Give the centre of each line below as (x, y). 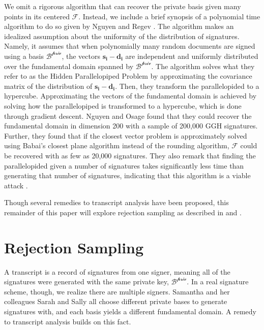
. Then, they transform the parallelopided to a (187, 86)
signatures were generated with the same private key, (86, 282)
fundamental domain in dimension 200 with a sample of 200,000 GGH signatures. (131, 126)
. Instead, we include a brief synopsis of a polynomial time (169, 16)
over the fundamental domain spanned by (69, 66)
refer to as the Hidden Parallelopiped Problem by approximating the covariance (128, 76)
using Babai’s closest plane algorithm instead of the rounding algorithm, (117, 145)
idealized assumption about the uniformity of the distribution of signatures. (122, 36)
